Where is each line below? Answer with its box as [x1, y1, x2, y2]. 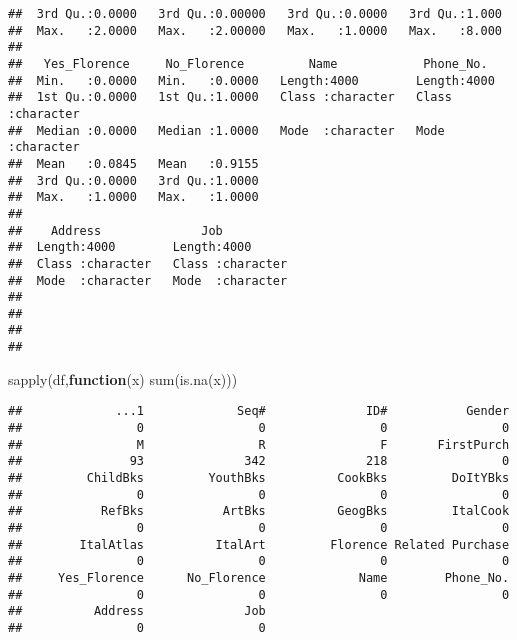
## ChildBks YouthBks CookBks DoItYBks [8, 471, 510, 485]
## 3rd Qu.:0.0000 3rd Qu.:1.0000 [8, 173, 259, 188]
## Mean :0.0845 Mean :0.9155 [8, 156, 259, 171]
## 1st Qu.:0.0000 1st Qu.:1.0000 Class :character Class [8, 90, 452, 105]
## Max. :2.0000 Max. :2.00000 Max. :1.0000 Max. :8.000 [8, 23, 502, 38]
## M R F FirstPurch [8, 437, 510, 452]
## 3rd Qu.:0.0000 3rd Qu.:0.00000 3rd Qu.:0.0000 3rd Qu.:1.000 [8, 7, 502, 21]
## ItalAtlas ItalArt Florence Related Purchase [8, 537, 510, 552]
